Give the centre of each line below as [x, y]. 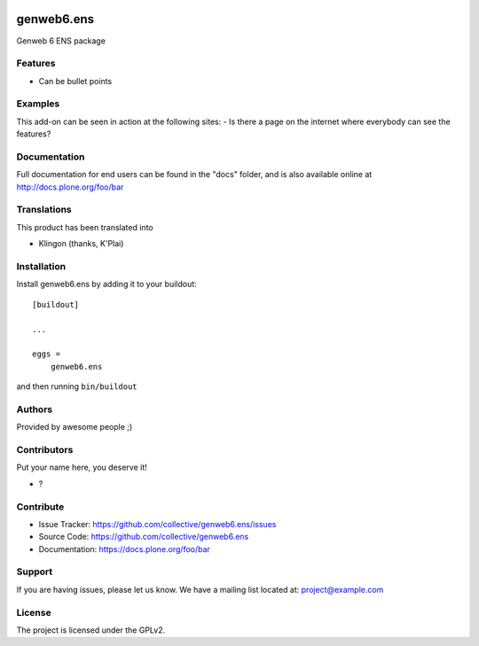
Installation [41, 267]
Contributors [45, 450]
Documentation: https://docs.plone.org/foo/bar [124, 549]
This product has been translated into [85, 227]
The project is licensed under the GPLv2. [91, 630]
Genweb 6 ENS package [61, 41]
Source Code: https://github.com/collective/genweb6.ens [144, 537]
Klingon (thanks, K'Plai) [81, 244]
